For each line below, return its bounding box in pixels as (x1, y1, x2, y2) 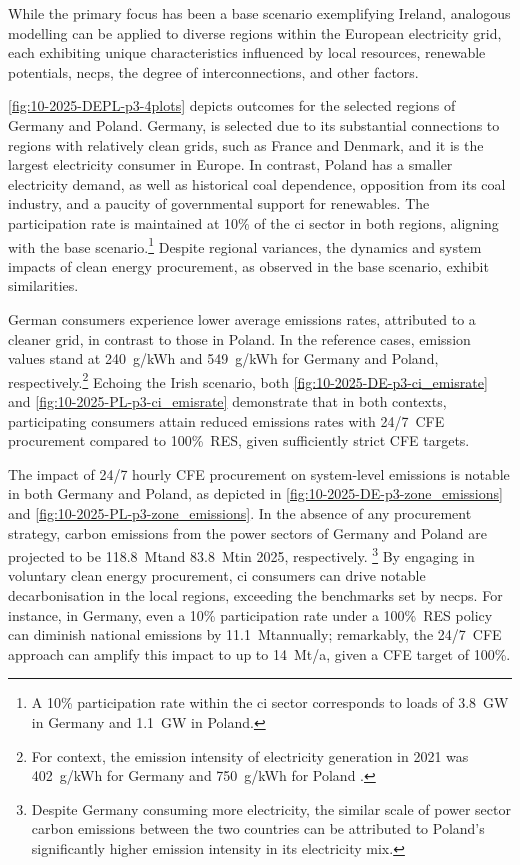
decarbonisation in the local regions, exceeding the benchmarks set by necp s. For (8, 585, 503, 605)
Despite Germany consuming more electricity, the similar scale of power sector (31, 798, 511, 819)
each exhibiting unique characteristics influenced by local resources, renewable (8, 42, 486, 63)
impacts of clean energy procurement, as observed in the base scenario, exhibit (8, 255, 489, 276)
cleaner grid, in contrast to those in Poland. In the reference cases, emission (8, 328, 471, 349)
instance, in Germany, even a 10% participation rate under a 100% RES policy (8, 604, 493, 625)
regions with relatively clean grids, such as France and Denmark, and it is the (8, 134, 484, 155)
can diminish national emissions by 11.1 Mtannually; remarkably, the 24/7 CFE (8, 624, 502, 645)
